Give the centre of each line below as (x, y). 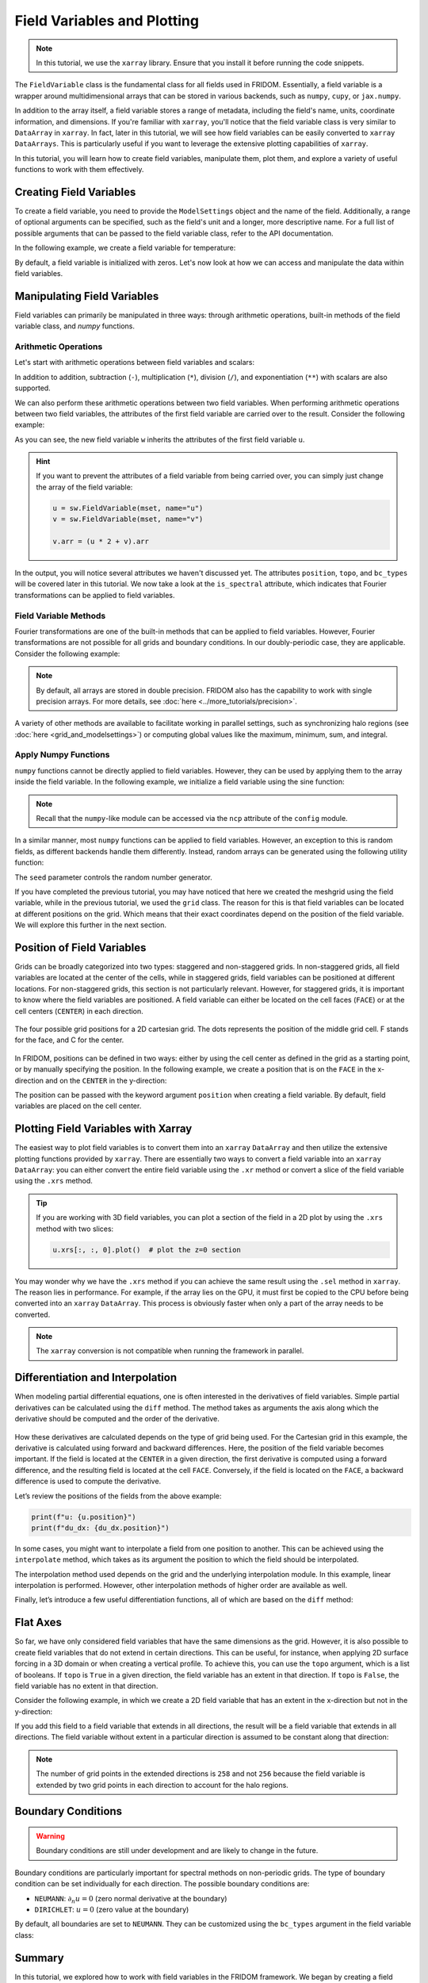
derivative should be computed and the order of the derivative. (117, 1419)
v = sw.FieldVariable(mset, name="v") (128, 519)
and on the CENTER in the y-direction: (106, 1080)
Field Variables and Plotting (107, 21)
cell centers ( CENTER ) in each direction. (79, 1011)
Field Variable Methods (60, 616)
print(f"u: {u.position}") (84, 1517)
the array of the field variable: (84, 487)
